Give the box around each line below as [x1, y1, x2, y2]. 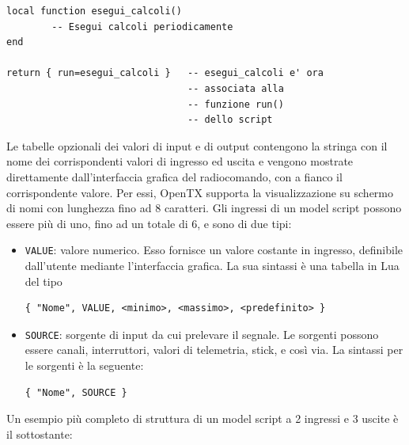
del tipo [25, 272, 62, 289]
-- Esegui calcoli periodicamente [51, 21, 233, 32]
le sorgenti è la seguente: [25, 357, 144, 373]
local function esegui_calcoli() [6, 6, 182, 17]
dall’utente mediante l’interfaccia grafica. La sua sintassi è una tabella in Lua [25, 257, 400, 273]
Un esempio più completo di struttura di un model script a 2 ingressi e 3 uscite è [6, 410, 399, 427]
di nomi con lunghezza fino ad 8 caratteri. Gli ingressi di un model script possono [6, 200, 402, 216]
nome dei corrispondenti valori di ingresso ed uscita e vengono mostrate [6, 153, 354, 169]
